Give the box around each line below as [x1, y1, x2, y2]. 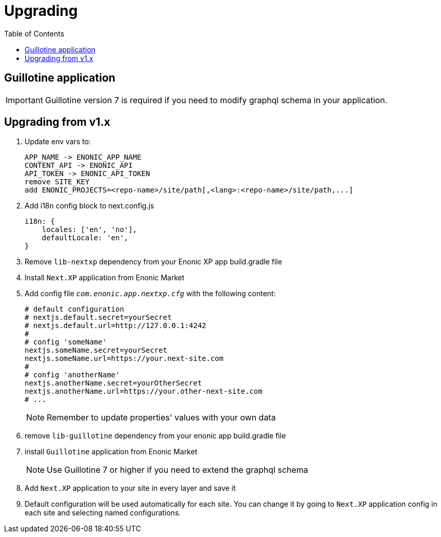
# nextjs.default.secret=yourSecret [25, 313, 172, 322]
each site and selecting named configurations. [25, 508, 181, 517]
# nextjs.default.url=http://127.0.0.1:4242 [25, 321, 207, 330]
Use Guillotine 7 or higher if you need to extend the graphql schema [47, 465, 308, 475]
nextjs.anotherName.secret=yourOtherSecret [25, 379, 202, 388]
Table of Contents [4, 29, 65, 38]
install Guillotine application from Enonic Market [25, 447, 197, 456]
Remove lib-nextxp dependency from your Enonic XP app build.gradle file [25, 257, 283, 266]
